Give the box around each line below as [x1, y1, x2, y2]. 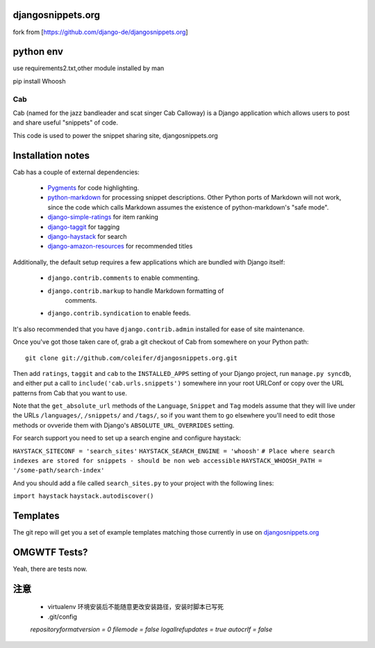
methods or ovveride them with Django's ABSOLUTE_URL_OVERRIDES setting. [12, 421, 235, 429]
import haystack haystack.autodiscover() [12, 492, 154, 500]
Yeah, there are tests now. [12, 564, 87, 573]
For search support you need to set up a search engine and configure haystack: [12, 434, 241, 442]
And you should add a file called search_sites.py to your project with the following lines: [12, 479, 274, 487]
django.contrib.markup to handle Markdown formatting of [47, 286, 224, 295]
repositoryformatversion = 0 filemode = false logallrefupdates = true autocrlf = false [30, 625, 273, 633]
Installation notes [12, 150, 90, 161]
